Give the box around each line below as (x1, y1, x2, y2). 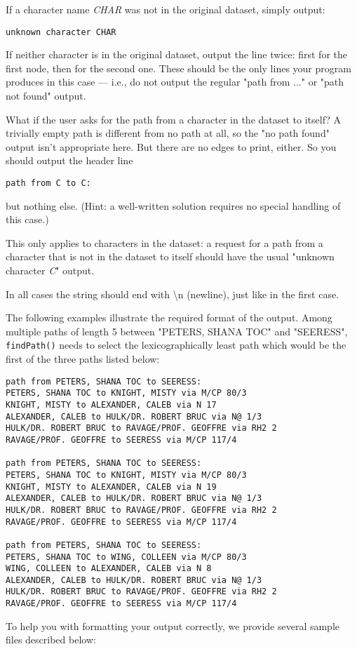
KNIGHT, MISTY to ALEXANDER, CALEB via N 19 (6, 481, 217, 492)
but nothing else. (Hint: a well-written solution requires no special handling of (6, 198, 341, 213)
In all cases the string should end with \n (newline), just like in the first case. (6, 286, 339, 301)
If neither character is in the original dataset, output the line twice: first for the (6, 47, 347, 62)
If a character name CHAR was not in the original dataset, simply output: (6, 2, 325, 16)
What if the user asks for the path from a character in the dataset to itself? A (6, 112, 342, 126)
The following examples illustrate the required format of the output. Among (6, 310, 332, 325)
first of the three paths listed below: (6, 352, 160, 366)
